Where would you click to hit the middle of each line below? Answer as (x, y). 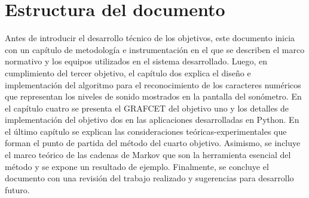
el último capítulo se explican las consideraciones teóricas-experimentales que (146, 131)
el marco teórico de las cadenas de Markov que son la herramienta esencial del (148, 155)
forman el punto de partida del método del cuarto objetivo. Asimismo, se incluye (153, 143)
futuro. (17, 189)
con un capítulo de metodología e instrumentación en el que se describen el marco (155, 49)
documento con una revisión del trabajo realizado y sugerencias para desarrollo (149, 178)
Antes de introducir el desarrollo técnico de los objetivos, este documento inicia (150, 38)
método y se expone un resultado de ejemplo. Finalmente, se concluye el (137, 166)
